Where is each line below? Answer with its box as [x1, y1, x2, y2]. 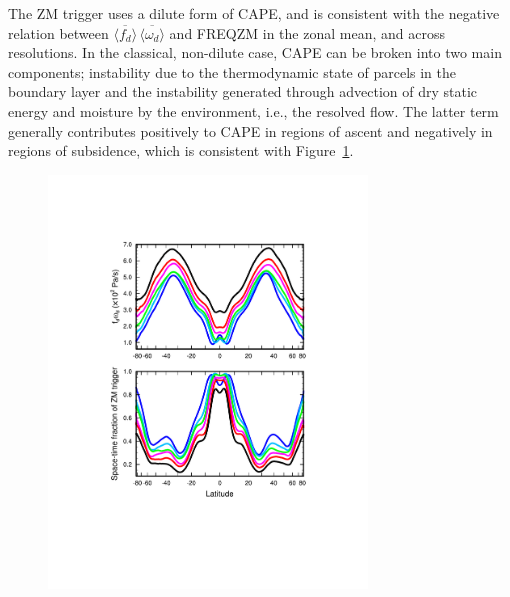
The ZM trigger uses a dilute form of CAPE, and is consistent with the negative [8, 3, 500, 23]
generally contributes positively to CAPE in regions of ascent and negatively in [8, 120, 493, 141]
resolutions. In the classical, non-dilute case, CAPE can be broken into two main [8, 42, 502, 63]
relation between [8, 22, 109, 43]
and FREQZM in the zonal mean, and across [169, 22, 445, 43]
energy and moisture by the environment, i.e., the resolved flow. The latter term [8, 100, 499, 121]
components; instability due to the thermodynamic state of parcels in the [8, 61, 456, 82]
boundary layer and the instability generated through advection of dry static [8, 81, 478, 102]
